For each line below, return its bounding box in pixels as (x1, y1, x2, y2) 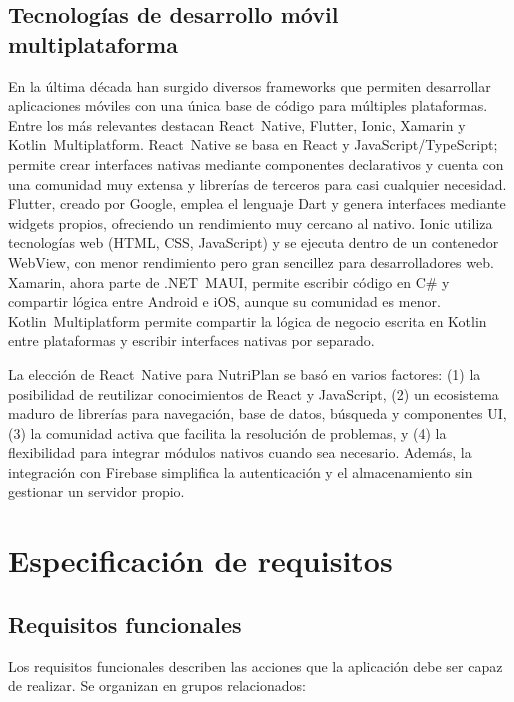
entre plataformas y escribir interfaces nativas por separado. (8, 330, 375, 351)
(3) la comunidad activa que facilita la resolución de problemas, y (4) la (8, 422, 447, 443)
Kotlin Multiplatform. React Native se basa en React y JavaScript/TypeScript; (8, 134, 498, 155)
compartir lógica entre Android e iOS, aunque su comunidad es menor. (8, 291, 441, 312)
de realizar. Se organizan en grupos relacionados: (8, 675, 306, 696)
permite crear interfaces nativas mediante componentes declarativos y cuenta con (8, 153, 504, 174)
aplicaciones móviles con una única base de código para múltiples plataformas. (8, 95, 488, 116)
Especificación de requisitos (8, 540, 393, 581)
